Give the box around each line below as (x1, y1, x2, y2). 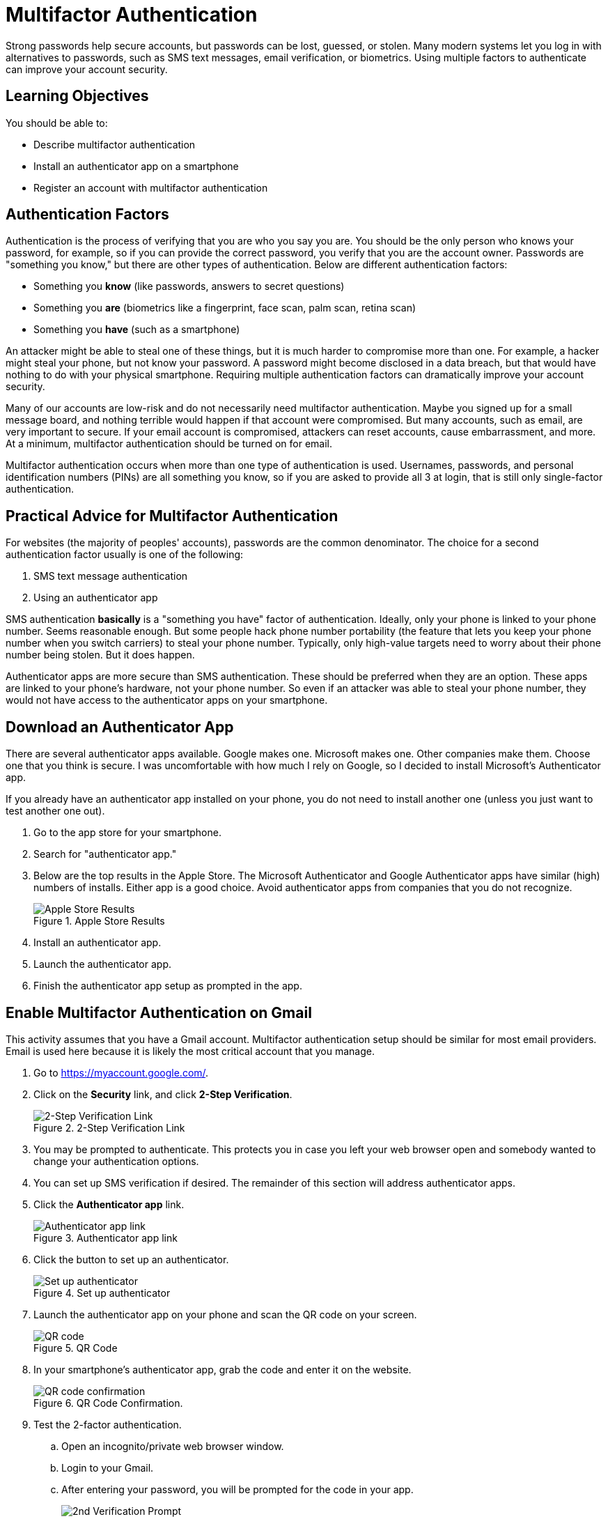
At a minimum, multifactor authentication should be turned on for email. (6, 438, 333, 450)
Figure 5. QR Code (33, 1341, 118, 1354)
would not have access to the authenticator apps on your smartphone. (6, 694, 328, 707)
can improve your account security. (6, 63, 168, 75)
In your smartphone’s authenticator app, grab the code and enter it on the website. (33, 1363, 412, 1375)
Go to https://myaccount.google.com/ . (33, 1066, 209, 1079)
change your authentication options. (33, 1155, 199, 1167)
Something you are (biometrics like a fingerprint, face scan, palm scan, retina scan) (33, 302, 416, 314)
